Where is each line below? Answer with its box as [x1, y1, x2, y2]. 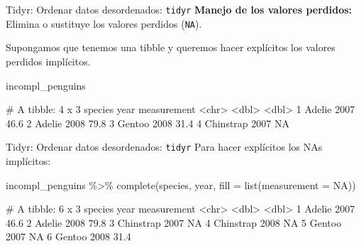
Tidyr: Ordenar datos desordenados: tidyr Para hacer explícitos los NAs [6, 139, 323, 154]
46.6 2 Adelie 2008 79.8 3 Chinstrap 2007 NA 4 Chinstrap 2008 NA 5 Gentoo [6, 215, 342, 230]
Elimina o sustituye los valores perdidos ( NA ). [6, 16, 202, 31]
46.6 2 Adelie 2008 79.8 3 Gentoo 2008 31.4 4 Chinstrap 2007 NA [6, 115, 289, 130]
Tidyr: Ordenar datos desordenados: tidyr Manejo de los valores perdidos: [6, 2, 352, 16]
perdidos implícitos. [6, 53, 91, 68]
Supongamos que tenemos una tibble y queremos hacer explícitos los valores [6, 40, 335, 55]
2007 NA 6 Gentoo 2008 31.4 [6, 229, 131, 244]
